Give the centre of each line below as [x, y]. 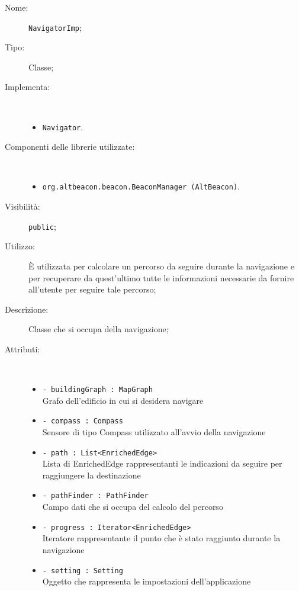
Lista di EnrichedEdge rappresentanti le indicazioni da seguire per [162, 463]
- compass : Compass [83, 421]
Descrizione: [27, 309]
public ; [42, 226]
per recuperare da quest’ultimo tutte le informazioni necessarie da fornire [161, 277]
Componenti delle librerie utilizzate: [70, 147]
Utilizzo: [20, 246]
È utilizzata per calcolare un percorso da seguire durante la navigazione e [161, 266]
